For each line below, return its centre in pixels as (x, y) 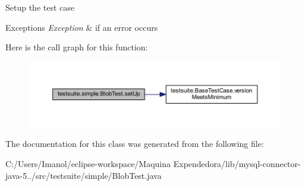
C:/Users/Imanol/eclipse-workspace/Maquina (88, 163)
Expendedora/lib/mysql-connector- (237, 163)
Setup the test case (40, 7)
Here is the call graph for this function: (77, 47)
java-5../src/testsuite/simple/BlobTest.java (84, 175)
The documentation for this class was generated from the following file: (135, 144)
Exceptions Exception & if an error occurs (82, 27)
